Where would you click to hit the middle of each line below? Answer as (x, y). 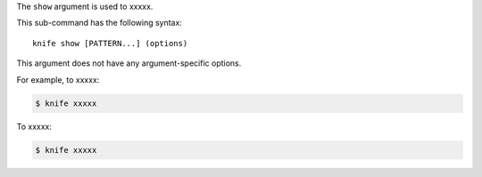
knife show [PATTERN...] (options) (110, 43)
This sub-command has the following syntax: (100, 23)
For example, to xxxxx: (58, 79)
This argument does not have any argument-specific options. (129, 63)
